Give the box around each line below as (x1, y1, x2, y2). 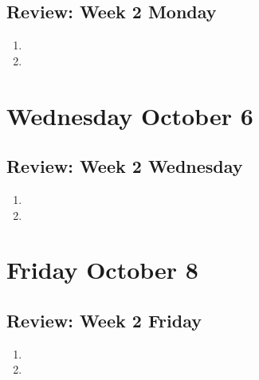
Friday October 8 (6, 253, 198, 286)
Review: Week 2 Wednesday (6, 154, 243, 178)
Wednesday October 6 (6, 99, 253, 131)
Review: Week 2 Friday (6, 308, 202, 332)
